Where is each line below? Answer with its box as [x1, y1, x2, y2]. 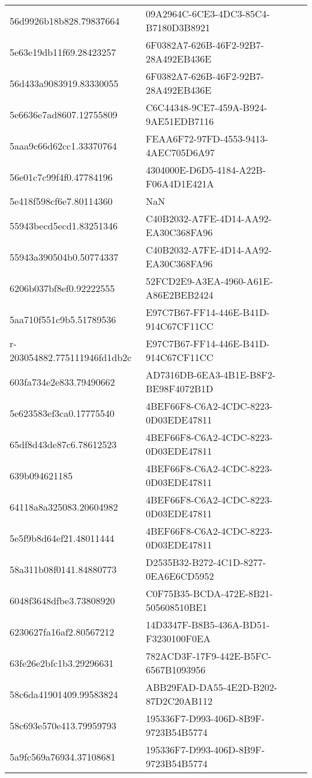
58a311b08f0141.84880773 [10, 562, 117, 576]
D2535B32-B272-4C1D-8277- [146, 555, 266, 569]
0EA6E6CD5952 [146, 569, 214, 583]
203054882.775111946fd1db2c [10, 350, 132, 364]
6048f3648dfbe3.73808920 [10, 593, 115, 607]
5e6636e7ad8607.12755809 [10, 107, 118, 121]
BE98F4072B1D [146, 381, 214, 395]
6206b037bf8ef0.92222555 [10, 281, 115, 295]
